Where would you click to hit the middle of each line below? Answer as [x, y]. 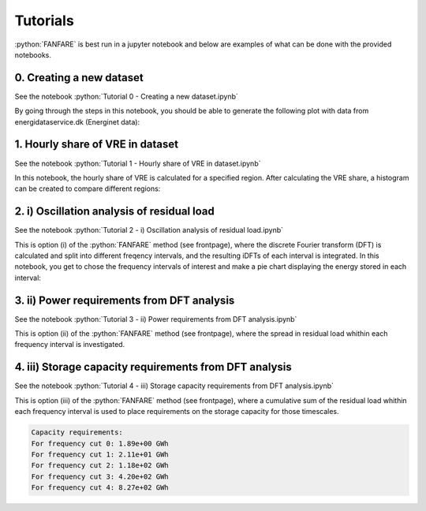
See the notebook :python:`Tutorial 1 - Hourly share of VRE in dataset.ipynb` [138, 163]
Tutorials [44, 21]
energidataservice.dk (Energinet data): [77, 121]
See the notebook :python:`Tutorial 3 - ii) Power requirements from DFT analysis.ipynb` [156, 319]
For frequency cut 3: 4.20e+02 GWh [100, 476]
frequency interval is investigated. [70, 345]
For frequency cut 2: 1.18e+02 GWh [100, 466]
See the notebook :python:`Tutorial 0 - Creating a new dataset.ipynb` [126, 96]
